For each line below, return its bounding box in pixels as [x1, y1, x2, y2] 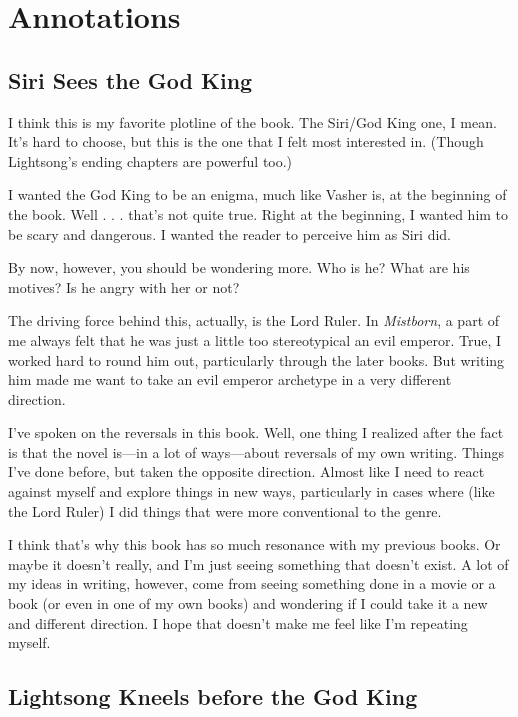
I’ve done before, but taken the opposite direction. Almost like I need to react [8, 461, 485, 482]
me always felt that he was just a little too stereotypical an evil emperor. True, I [8, 329, 502, 350]
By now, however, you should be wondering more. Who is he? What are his [8, 257, 470, 278]
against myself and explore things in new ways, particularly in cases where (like [8, 481, 495, 502]
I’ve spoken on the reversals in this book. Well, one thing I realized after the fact [8, 422, 504, 443]
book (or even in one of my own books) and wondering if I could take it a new [8, 593, 488, 614]
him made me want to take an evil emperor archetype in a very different [8, 369, 452, 390]
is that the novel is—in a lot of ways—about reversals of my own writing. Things [8, 441, 505, 462]
